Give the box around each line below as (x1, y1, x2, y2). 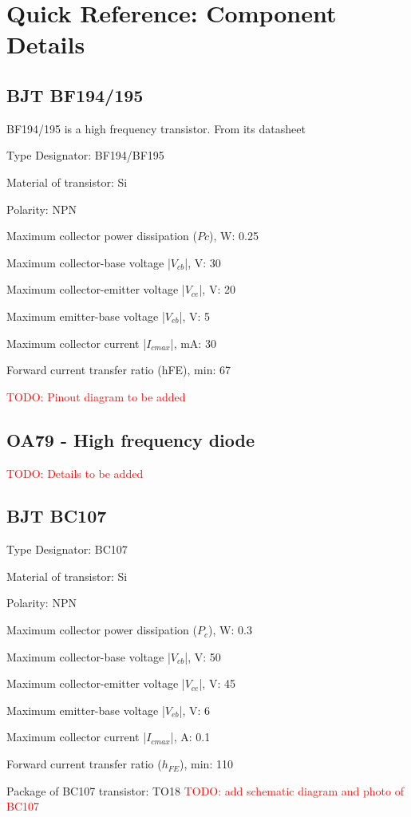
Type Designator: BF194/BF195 (6, 147, 164, 164)
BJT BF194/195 (6, 82, 144, 107)
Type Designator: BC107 (6, 541, 128, 558)
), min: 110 (180, 756, 233, 772)
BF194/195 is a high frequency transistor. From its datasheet (6, 120, 306, 136)
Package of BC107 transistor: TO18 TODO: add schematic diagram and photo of (6, 782, 404, 799)
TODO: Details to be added (6, 464, 144, 481)
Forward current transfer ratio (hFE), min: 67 (6, 361, 231, 378)
